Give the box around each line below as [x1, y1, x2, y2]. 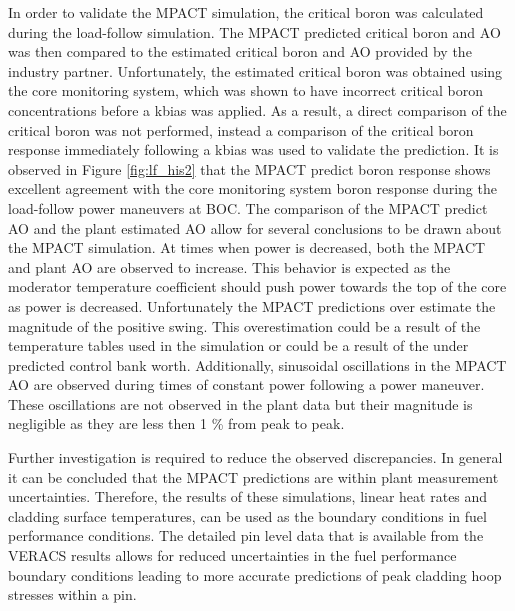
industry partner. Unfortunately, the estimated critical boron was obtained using [8, 60, 503, 81]
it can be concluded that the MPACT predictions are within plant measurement [8, 466, 499, 487]
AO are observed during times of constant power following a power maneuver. [8, 374, 485, 395]
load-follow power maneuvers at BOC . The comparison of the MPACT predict [8, 197, 488, 218]
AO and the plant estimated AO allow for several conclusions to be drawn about [8, 217, 502, 238]
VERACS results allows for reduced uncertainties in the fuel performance [8, 545, 457, 566]
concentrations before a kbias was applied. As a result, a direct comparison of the [8, 99, 507, 120]
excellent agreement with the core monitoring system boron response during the [8, 178, 497, 199]
